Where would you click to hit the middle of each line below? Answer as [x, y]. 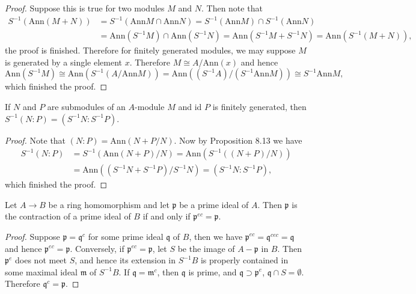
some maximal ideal [41, 271]
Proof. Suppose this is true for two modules [85, 8]
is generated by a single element [63, 62]
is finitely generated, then [259, 106]
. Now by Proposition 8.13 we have [238, 140]
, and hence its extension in [125, 260]
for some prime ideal [126, 236]
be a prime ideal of [214, 204]
